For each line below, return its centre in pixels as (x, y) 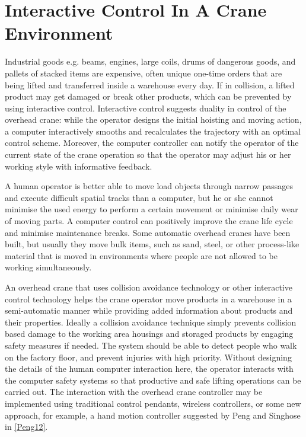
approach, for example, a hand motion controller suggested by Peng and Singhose (153, 415)
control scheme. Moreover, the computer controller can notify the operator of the (152, 143)
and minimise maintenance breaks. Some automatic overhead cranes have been (148, 232)
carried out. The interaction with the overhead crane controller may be (134, 392)
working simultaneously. (48, 267)
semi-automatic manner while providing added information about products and (149, 310)
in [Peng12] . (26, 427)
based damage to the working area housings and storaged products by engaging (149, 334)
